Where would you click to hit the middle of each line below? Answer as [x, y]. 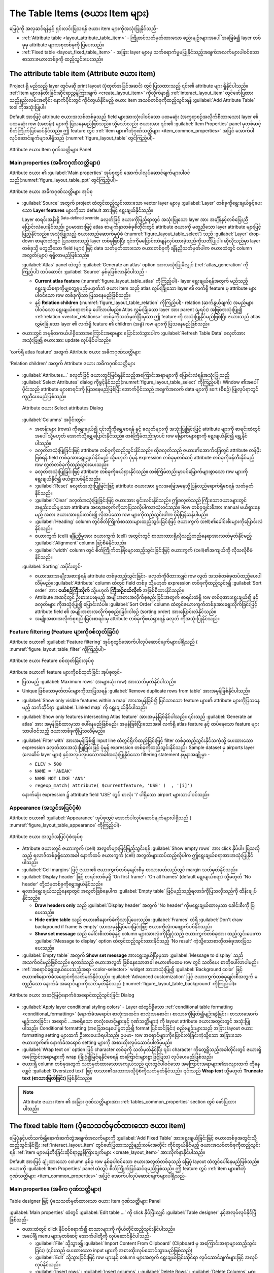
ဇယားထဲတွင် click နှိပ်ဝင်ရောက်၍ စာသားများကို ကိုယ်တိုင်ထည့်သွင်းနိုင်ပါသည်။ [99, 1229]
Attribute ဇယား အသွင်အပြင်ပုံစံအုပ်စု [46, 837]
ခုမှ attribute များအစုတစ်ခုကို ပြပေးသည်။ [63, 45]
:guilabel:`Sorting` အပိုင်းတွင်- [53, 566]
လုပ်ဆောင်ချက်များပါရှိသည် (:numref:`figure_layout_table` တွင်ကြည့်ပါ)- [82, 138]
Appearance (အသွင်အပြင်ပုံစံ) [45, 808]
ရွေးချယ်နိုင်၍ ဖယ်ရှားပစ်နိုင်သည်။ [68, 479]
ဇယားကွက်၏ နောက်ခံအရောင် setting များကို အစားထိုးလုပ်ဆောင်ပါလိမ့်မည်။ [97, 1042]
